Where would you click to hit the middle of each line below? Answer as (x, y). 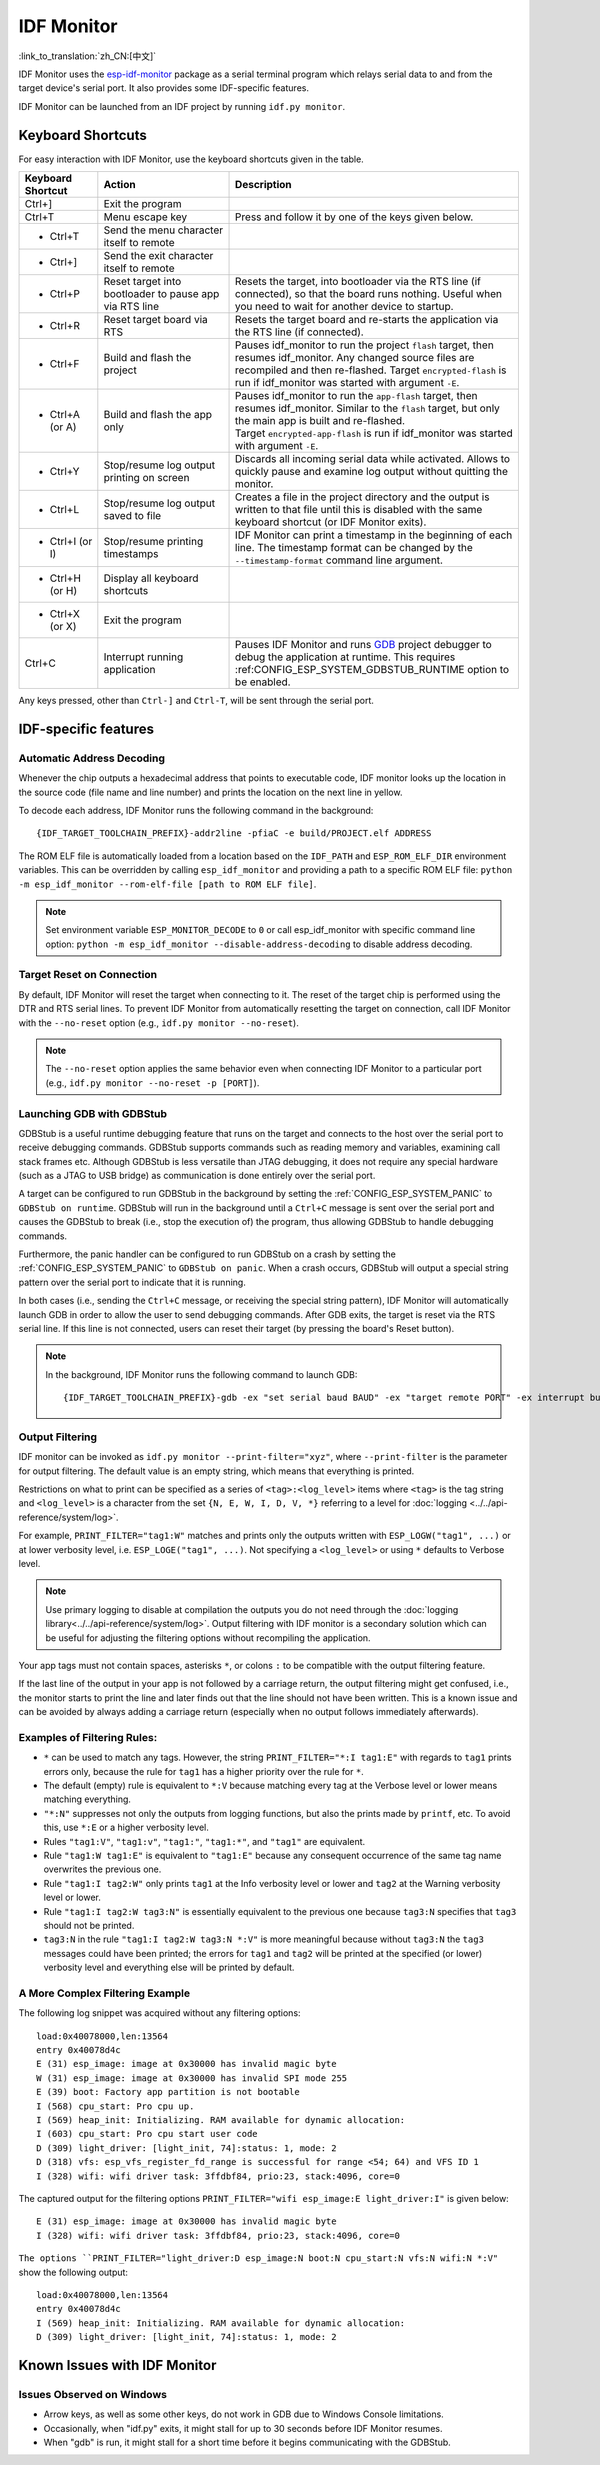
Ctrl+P (64, 294)
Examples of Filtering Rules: (88, 1737)
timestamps (131, 554)
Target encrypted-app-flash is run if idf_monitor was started (374, 433)
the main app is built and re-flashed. (320, 421)
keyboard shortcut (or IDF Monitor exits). (331, 522)
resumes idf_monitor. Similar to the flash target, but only (367, 408)
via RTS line (131, 307)
